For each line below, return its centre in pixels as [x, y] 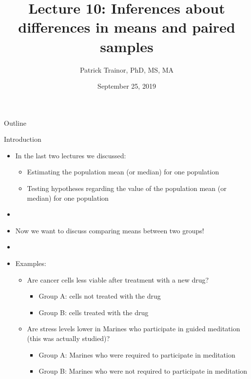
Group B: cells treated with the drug [94, 312]
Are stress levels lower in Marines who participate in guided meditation [134, 329]
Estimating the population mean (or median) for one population [123, 172]
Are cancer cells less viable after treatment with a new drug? [118, 279]
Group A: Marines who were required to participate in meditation [137, 354]
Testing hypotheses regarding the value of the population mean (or [127, 188]
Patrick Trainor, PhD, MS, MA [127, 69]
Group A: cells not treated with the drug [100, 296]
